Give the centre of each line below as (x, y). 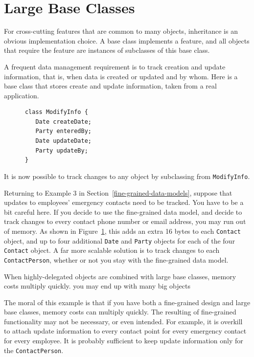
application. (22, 95)
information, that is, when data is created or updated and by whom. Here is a (121, 76)
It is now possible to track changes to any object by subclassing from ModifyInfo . (127, 176)
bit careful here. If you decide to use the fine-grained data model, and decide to (123, 212)
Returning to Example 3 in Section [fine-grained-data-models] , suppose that (118, 192)
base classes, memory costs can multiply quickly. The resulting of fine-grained (120, 312)
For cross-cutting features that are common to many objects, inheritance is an (121, 31)
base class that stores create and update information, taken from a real (110, 86)
